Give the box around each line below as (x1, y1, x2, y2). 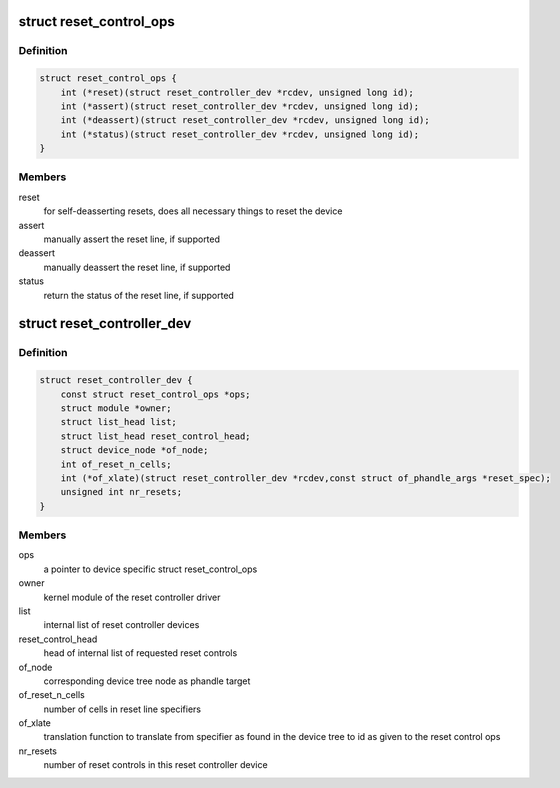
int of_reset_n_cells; (60, 458, 172, 470)
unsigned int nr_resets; (60, 486, 183, 498)
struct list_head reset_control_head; (60, 430, 251, 442)
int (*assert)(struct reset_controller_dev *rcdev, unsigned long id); (60, 100, 420, 112)
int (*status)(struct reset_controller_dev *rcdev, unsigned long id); (60, 128, 420, 140)
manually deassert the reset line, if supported (43, 261, 231, 273)
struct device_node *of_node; (60, 445, 209, 456)
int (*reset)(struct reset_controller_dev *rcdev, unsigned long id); (60, 86, 415, 98)
